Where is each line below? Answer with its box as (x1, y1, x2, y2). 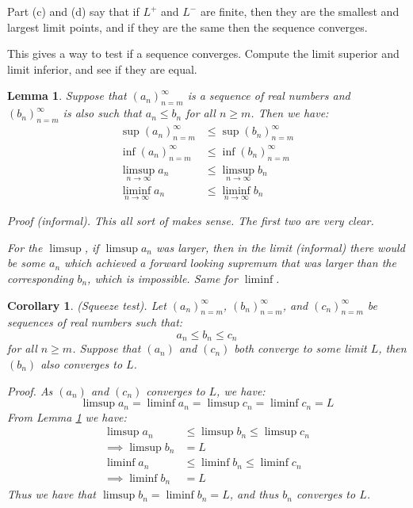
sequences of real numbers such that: (7, 314, 183, 330)
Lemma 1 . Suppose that (7, 87, 127, 104)
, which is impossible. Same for (87, 269, 238, 286)
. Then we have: (250, 105, 329, 121)
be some (7, 254, 45, 271)
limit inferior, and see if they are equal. (7, 60, 197, 77)
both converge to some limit (234, 340, 367, 357)
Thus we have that (7, 486, 96, 502)
